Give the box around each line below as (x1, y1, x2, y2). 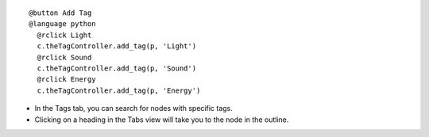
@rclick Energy (37, 75, 96, 84)
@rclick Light (37, 30, 92, 40)
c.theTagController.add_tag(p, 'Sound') (37, 63, 197, 73)
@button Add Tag (29, 9, 92, 17)
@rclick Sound (37, 52, 92, 62)
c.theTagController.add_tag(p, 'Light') (37, 42, 197, 51)
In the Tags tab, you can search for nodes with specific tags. (34, 104, 234, 113)
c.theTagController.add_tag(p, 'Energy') (37, 86, 201, 95)
